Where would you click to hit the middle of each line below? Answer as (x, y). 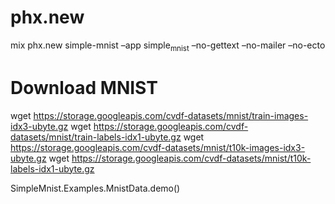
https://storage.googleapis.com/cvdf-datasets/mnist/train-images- (171, 115)
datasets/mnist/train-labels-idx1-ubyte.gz (96, 137)
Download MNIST (84, 87)
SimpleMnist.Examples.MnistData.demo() (95, 188)
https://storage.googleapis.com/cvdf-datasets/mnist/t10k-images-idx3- (158, 147)
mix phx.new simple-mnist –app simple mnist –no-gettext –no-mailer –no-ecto (168, 46)
